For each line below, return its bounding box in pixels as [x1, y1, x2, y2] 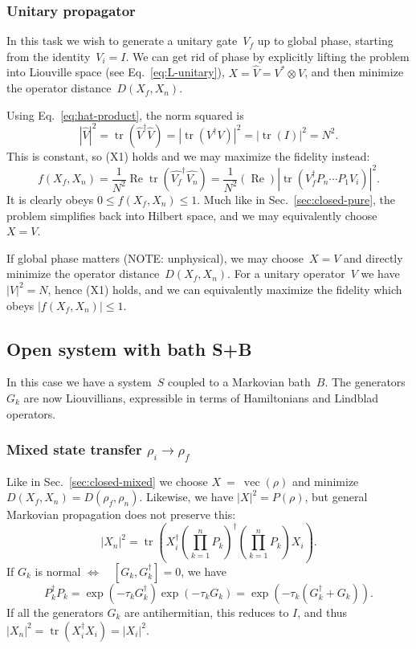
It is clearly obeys [6, 191, 94, 207]
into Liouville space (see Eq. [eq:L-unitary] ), [6, 63, 225, 80]
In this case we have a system [6, 373, 152, 390]
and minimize [292, 472, 359, 489]
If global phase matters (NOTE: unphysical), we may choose [6, 249, 304, 266]
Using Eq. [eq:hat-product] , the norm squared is [6, 106, 244, 123]
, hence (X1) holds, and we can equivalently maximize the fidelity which [47, 280, 402, 297]
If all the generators [6, 603, 104, 620]
